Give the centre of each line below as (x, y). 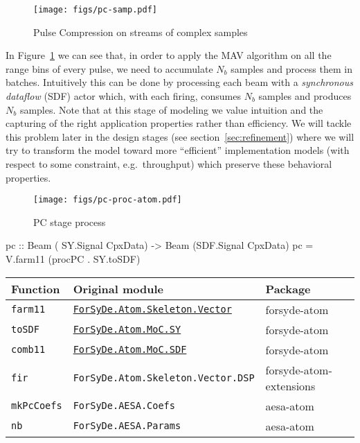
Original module (118, 288)
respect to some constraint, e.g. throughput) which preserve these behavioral (169, 164)
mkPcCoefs (37, 406)
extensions (290, 385)
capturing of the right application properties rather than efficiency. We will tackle (179, 123)
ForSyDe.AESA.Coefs (124, 406)
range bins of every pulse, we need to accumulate (109, 68)
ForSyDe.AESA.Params (127, 426)
